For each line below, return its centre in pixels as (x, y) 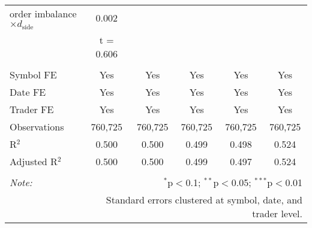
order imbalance (43, 13)
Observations (37, 126)
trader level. (277, 213)
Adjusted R (34, 161)
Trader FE (32, 109)
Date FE (28, 92)
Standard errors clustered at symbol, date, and (204, 199)
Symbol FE (33, 74)
